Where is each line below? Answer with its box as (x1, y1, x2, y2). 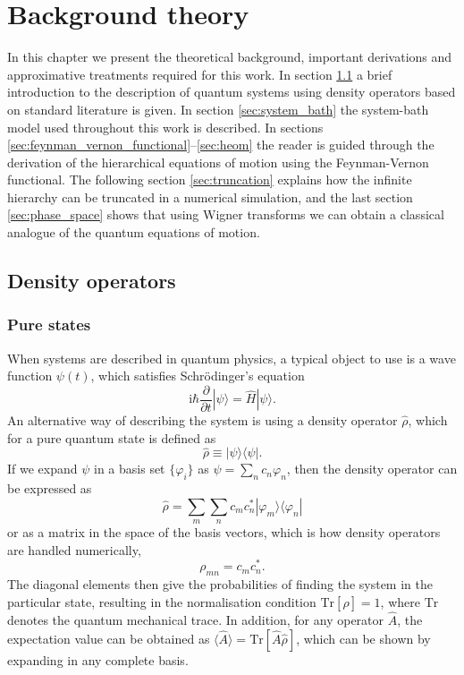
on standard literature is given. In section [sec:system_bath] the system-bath (7, 99, 429, 118)
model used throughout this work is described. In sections (7, 117, 324, 136)
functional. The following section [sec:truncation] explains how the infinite (7, 170, 412, 189)
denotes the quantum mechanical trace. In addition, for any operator (7, 610, 384, 628)
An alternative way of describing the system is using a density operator (7, 410, 398, 429)
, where (380, 592, 420, 611)
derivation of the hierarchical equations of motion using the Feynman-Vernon (7, 152, 429, 171)
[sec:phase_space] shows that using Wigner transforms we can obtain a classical (7, 205, 444, 224)
